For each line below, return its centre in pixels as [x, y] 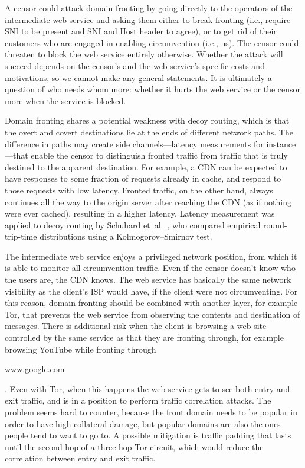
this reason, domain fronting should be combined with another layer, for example [151, 303]
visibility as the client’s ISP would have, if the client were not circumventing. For [151, 291]
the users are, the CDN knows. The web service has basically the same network [148, 280]
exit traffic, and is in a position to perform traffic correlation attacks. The [138, 400]
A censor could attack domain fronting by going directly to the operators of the [149, 8]
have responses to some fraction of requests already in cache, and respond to [143, 178]
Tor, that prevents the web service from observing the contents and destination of [152, 314]
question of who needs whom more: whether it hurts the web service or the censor [153, 89]
